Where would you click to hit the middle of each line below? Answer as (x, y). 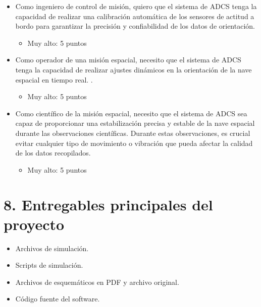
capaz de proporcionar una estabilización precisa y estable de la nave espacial (135, 123)
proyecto (34, 224)
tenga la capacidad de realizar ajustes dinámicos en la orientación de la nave (134, 69)
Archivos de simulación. (52, 248)
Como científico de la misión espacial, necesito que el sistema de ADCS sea (131, 113)
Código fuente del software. (58, 299)
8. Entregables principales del (108, 204)
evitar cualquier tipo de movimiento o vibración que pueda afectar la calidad (134, 143)
